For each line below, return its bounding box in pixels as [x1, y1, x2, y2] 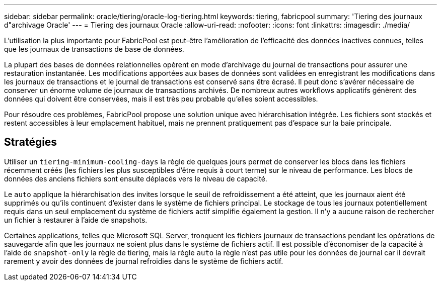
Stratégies [4, 136, 57, 149]
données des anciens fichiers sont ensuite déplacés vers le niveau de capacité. [4, 174, 267, 183]
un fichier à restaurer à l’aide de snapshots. [4, 215, 148, 224]
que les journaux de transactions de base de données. [4, 45, 184, 53]
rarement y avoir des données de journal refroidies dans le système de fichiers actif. [4, 256, 283, 265]
